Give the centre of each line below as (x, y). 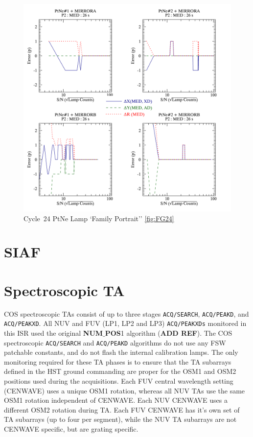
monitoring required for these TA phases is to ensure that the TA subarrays (118, 361)
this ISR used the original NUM (54, 333)
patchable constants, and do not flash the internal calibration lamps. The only (121, 352)
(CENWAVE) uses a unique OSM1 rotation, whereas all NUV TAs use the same (125, 390)
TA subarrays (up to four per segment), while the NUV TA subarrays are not (120, 419)
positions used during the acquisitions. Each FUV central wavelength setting (119, 381)
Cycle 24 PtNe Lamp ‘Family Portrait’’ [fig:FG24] (99, 218)
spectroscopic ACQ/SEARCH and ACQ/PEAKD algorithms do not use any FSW (115, 342)
